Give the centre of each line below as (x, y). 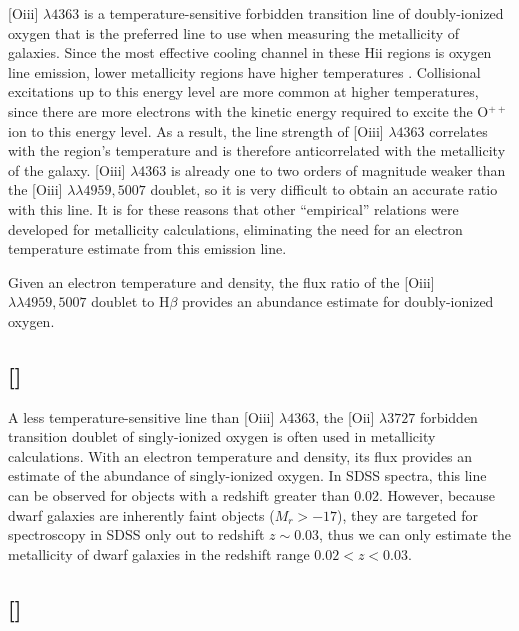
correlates (458, 130)
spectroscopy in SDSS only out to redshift (136, 534)
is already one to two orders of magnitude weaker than (338, 169)
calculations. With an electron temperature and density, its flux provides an (240, 455)
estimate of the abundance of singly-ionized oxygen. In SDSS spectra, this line (247, 475)
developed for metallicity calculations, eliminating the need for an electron (235, 228)
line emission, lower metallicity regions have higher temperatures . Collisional (244, 71)
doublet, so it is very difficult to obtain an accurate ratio (324, 189)
